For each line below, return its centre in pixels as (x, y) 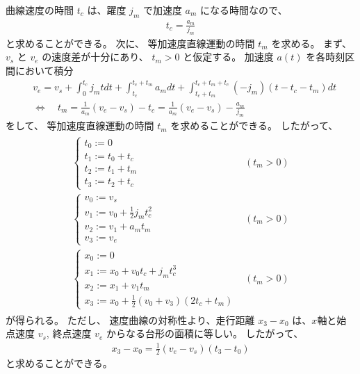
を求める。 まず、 (312, 43)
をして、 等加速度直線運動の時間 (80, 125)
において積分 (44, 70)
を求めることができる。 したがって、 (254, 125)
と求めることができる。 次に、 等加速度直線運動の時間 (130, 43)
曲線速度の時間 (40, 10)
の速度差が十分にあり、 (95, 57)
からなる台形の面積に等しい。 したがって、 (205, 333)
